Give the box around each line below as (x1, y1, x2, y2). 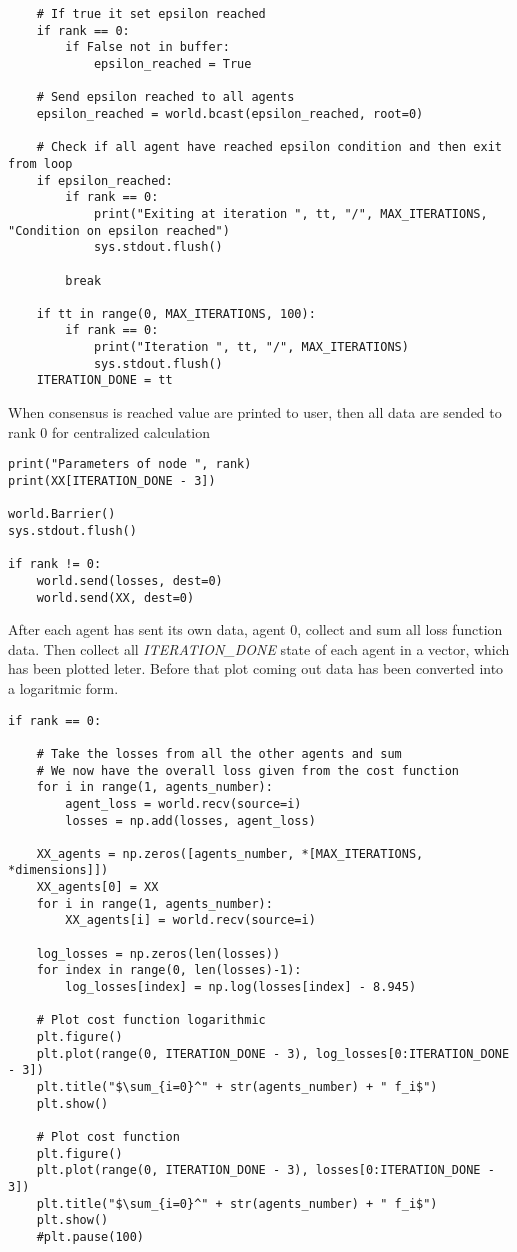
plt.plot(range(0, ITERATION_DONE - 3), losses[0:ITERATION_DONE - (36, 1163, 495, 1178)
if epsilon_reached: (36, 173, 173, 188)
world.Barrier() (8, 507, 116, 522)
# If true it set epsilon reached (36, 7, 266, 21)
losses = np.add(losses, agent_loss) (65, 813, 316, 828)
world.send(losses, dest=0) (36, 573, 223, 588)
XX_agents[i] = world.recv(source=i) (65, 913, 316, 928)
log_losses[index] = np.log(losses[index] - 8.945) (65, 980, 417, 995)
